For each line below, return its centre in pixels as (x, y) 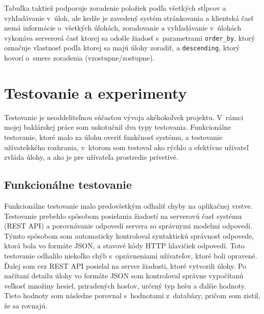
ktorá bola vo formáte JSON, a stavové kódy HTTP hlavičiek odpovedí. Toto (124, 246)
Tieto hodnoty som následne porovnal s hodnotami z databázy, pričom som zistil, (132, 295)
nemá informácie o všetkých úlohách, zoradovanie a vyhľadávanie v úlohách (123, 28)
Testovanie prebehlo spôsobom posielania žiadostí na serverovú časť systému (123, 216)
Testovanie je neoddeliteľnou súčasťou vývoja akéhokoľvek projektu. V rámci (124, 117)
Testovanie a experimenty (96, 92)
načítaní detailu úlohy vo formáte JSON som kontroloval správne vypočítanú (124, 276)
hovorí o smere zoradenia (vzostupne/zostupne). (79, 58)
